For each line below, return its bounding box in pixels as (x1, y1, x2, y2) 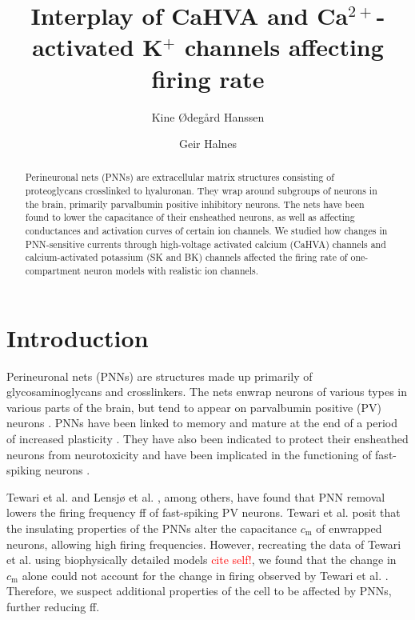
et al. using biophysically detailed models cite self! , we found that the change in (6, 551, 397, 568)
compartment (25, 264, 81, 278)
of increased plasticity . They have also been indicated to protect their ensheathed (6, 430, 409, 447)
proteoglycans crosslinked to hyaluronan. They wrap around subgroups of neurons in (25, 184, 377, 198)
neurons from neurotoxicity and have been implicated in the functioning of (6, 446, 372, 462)
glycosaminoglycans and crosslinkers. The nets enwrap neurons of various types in (6, 383, 407, 400)
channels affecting (185, 30, 384, 63)
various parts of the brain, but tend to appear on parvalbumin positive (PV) (6, 398, 381, 415)
